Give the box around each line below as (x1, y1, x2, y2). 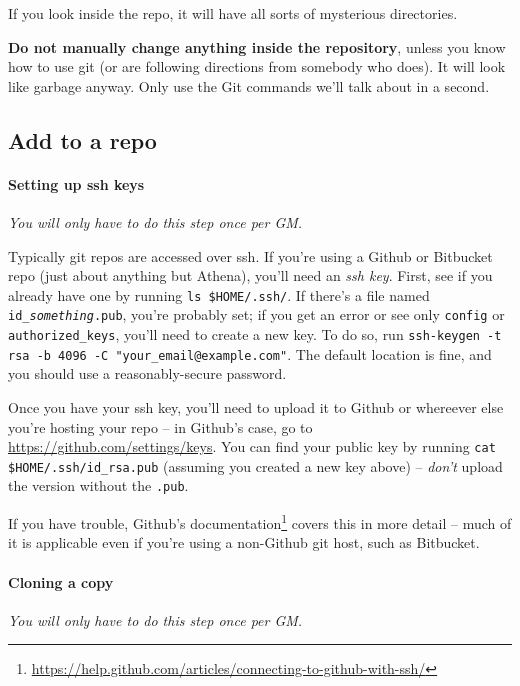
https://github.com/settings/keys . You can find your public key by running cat (8, 436, 496, 457)
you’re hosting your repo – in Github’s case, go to (8, 416, 313, 437)
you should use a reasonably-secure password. (8, 363, 287, 384)
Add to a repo (8, 124, 157, 155)
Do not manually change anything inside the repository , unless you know (8, 36, 506, 57)
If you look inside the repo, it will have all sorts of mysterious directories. (8, 3, 458, 23)
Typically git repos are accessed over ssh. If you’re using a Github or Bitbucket (8, 245, 493, 266)
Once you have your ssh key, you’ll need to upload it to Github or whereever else (8, 396, 504, 417)
